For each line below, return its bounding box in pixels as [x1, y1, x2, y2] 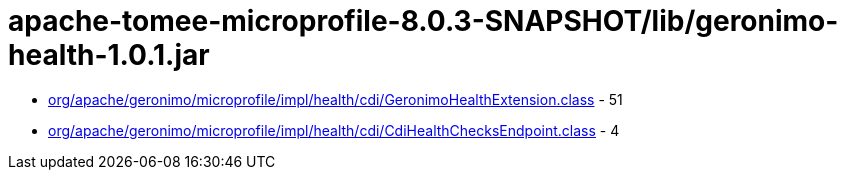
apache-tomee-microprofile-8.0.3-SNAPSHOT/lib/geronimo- [8, 4, 839, 38]
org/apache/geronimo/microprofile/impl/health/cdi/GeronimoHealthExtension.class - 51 [48, 90, 623, 108]
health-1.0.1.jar [8, 38, 210, 72]
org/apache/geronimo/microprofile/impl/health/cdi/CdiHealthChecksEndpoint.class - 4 [48, 121, 620, 139]
